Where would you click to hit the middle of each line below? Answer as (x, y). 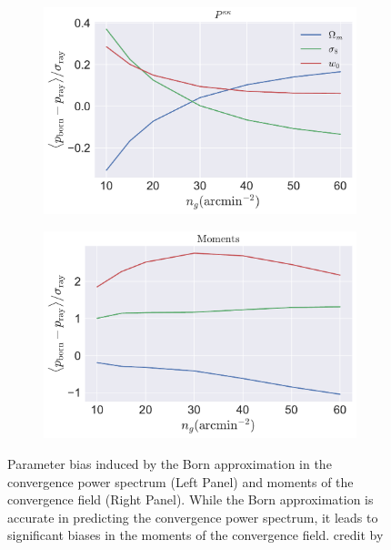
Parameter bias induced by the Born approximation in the (170, 464)
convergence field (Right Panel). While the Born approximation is (190, 499)
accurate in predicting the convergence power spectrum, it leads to (193, 517)
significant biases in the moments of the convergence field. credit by (195, 535)
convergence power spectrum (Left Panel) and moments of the (180, 481)
